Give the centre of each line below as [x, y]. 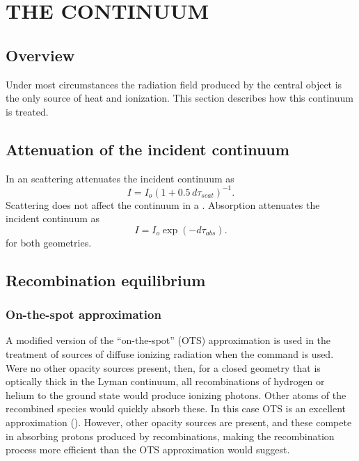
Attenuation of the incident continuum [147, 149]
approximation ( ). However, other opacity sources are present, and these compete [179, 422]
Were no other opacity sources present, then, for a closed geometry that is [163, 367]
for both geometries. [49, 242]
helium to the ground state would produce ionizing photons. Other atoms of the [176, 394]
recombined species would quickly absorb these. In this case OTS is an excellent [176, 408]
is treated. [27, 111]
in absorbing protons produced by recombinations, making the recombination [170, 436]
